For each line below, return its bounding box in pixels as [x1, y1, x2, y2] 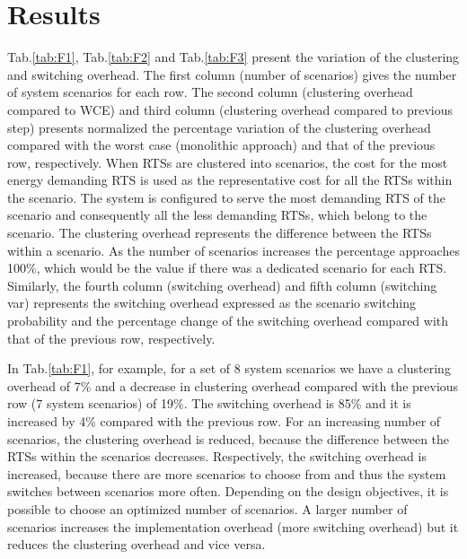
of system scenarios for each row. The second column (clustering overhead [7, 83, 413, 101]
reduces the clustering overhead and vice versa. [7, 535, 266, 554]
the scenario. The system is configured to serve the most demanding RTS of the [7, 188, 445, 206]
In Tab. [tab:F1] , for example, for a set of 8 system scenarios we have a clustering [7, 359, 451, 378]
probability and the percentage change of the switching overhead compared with [7, 311, 449, 330]
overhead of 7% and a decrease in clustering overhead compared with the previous [7, 376, 459, 395]
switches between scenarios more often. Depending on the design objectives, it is [7, 482, 449, 501]
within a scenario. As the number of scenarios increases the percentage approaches [7, 240, 460, 259]
